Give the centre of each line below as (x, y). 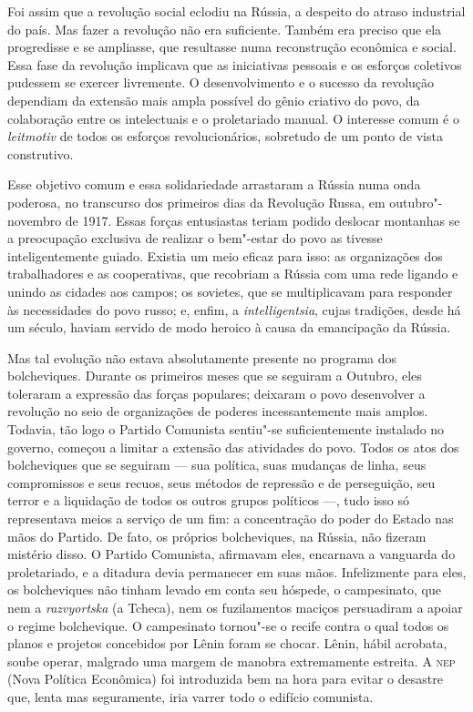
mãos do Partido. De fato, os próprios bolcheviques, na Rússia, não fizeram (217, 536)
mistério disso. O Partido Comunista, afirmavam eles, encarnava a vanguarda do (231, 554)
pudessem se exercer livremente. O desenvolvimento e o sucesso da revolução (221, 82)
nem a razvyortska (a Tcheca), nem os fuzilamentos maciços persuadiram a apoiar (235, 607)
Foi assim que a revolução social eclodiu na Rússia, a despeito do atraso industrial (236, 11)
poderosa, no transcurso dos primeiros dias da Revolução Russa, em (196, 202)
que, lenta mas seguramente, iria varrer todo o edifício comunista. (190, 696)
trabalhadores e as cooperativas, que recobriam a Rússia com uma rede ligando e (233, 274)
